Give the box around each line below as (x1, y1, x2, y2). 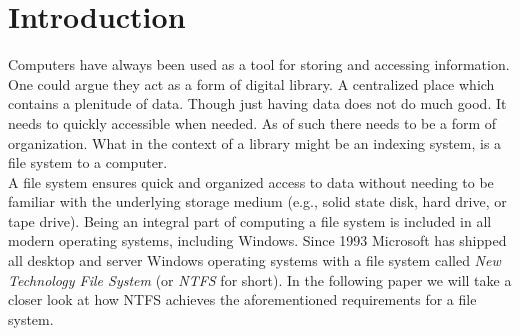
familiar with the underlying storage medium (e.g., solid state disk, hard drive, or (8, 191, 507, 212)
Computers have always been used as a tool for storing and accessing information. (8, 54, 510, 75)
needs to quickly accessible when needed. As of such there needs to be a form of (8, 112, 497, 133)
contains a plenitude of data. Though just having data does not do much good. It (8, 93, 507, 114)
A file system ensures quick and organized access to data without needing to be (8, 171, 494, 192)
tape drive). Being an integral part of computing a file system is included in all (8, 210, 492, 231)
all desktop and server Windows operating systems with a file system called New (8, 250, 501, 271)
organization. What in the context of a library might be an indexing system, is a (8, 132, 502, 153)
